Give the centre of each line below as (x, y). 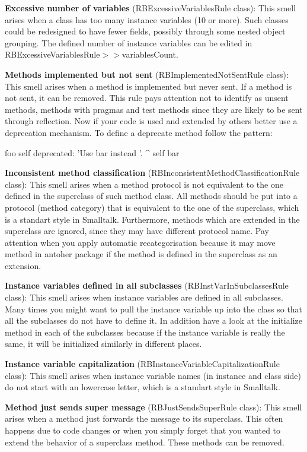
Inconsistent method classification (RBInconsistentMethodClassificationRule (152, 173)
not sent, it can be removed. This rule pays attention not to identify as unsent (147, 98)
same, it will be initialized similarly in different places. (103, 344)
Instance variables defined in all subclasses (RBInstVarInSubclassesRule (147, 285)
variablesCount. (150, 54)
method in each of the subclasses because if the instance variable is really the (145, 332)
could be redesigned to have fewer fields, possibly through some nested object (145, 31)
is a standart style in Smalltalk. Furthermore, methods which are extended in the (152, 219)
